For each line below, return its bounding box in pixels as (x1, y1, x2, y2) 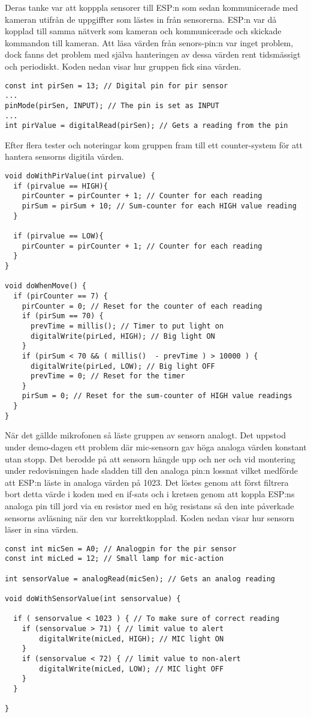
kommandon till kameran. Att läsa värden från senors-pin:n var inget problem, (5, 36, 294, 49)
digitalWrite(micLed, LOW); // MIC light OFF (39, 664, 224, 673)
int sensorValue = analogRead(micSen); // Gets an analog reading (5, 574, 276, 583)
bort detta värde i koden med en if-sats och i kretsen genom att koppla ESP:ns (5, 488, 295, 500)
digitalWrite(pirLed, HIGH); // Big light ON (30, 331, 215, 340)
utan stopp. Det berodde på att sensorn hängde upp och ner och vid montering (5, 452, 295, 465)
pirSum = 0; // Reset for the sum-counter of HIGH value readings (22, 392, 292, 401)
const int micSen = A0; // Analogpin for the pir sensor (5, 544, 237, 553)
